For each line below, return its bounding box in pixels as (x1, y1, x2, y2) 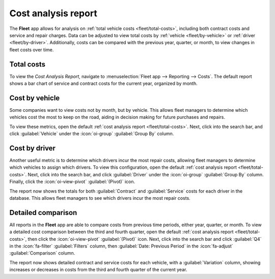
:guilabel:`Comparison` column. (9, 250, 75, 256)
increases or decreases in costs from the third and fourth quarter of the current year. (9, 267, 187, 273)
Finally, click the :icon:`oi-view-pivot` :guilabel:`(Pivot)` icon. (9, 178, 135, 185)
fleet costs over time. (9, 46, 54, 53)
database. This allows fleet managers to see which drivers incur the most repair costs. (9, 195, 190, 201)
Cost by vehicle (9, 94, 60, 102)
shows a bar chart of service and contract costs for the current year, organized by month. (9, 80, 198, 86)
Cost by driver (9, 144, 56, 152)
